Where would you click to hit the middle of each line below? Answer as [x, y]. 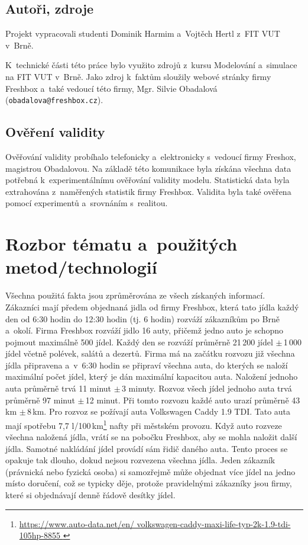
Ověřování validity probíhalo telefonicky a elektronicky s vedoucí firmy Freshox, [151, 157]
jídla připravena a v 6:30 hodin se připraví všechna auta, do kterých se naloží [147, 365]
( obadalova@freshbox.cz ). [54, 100]
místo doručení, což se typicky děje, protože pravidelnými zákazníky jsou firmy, [149, 483]
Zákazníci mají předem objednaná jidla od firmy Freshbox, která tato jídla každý [152, 307]
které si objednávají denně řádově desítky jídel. [90, 495]
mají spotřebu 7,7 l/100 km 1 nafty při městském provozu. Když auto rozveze [144, 424]
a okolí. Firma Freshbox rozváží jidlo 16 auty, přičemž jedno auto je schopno [145, 330]
